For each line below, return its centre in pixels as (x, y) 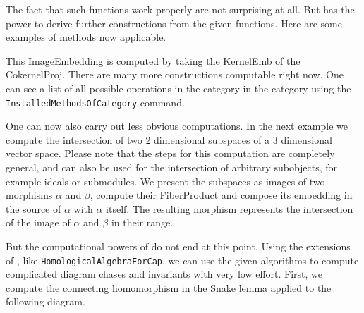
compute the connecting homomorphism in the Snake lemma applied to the (169, 287)
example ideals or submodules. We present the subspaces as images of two (165, 181)
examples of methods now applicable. (86, 37)
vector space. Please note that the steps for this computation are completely (170, 153)
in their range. (142, 222)
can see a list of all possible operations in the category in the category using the (178, 88)
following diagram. (45, 301)
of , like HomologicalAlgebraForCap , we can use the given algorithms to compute (182, 260)
